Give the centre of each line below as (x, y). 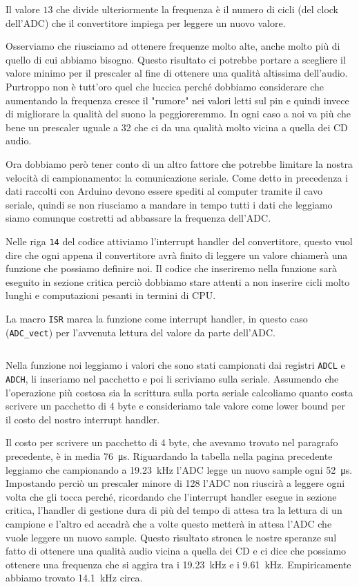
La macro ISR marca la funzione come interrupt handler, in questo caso (157, 318)
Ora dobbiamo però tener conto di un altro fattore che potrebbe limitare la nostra (179, 163)
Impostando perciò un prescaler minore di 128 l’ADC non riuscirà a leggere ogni (175, 483)
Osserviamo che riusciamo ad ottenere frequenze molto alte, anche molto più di (173, 46)
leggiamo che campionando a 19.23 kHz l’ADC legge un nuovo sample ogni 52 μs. (179, 469)
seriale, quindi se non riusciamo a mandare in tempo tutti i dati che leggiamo (169, 204)
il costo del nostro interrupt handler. (83, 419)
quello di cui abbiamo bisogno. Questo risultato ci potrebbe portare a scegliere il (176, 59)
